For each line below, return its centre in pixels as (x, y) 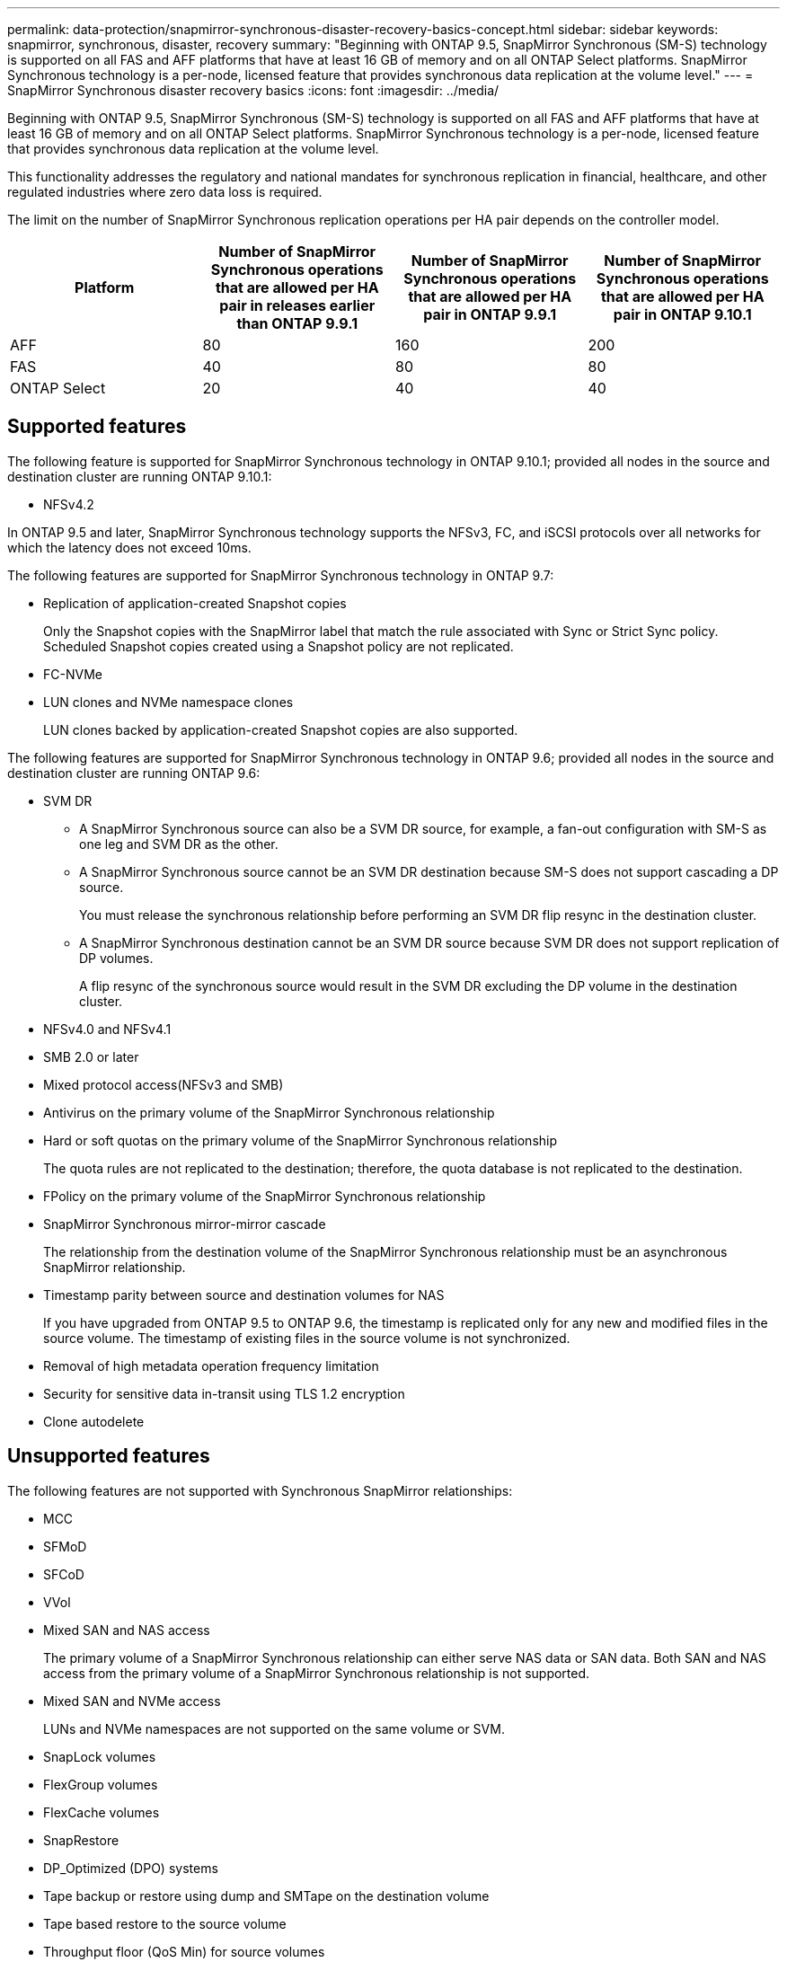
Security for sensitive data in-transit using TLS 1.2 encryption (224, 1393)
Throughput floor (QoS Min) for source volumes (184, 1951)
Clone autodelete (94, 1421)
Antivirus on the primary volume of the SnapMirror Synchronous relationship (269, 1112)
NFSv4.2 (69, 504)
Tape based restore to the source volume (165, 1923)
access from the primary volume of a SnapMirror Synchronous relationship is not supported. (317, 1673)
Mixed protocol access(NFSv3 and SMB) (164, 1084)
